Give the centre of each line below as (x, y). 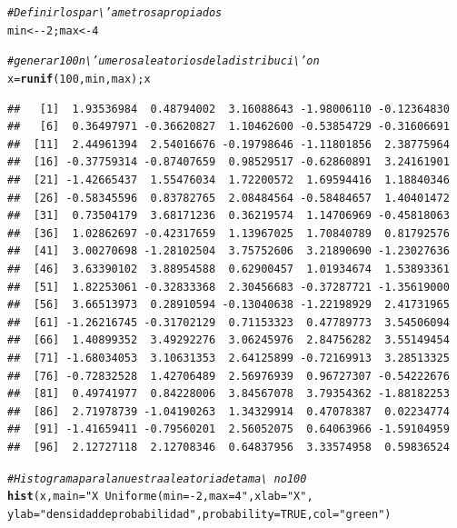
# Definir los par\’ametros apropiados (115, 13)
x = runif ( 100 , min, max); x (79, 79)
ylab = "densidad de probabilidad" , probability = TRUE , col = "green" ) (199, 514)
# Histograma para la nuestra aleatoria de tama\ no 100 (157, 478)
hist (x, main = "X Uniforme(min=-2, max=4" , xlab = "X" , (160, 497)
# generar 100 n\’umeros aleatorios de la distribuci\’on (164, 61)
